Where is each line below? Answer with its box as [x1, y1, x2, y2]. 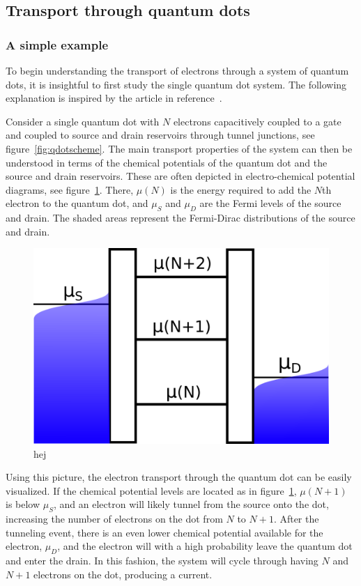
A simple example [6, 36, 109, 53]
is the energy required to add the [170, 182, 312, 196]
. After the [273, 511, 319, 526]
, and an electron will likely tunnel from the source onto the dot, [53, 497, 329, 511]
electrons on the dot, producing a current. [33, 566, 213, 581]
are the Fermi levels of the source [199, 196, 341, 210]
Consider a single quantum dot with [6, 114, 160, 128]
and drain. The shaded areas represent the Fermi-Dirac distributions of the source [6, 210, 355, 225]
